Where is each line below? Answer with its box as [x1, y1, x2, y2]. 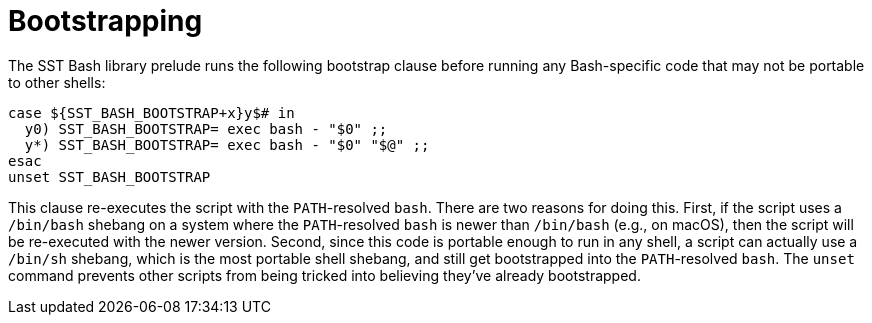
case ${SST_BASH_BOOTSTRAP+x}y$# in [8, 104, 295, 121]
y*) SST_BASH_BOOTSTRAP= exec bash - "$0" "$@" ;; [24, 136, 430, 153]
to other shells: [8, 73, 106, 91]
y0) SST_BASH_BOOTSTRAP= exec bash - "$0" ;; [24, 120, 388, 137]
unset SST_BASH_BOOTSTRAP [8, 168, 211, 185]
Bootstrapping [8, 4, 203, 38]
